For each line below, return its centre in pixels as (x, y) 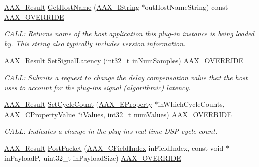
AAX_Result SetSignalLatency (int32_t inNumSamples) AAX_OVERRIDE (124, 60)
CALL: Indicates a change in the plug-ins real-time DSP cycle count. (111, 131)
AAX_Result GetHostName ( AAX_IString (72, 7)
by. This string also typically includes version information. (95, 43)
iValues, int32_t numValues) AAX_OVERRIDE (156, 114)
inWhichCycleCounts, (191, 104)
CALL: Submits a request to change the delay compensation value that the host (126, 77)
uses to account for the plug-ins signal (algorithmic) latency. (97, 87)
